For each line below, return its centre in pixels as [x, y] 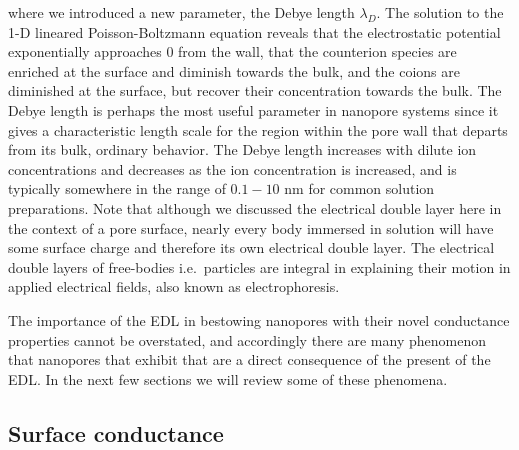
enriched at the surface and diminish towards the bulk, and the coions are [234, 70]
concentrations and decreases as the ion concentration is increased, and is [232, 168]
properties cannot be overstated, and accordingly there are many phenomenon [247, 339]
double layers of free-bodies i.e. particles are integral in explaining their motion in [259, 266]
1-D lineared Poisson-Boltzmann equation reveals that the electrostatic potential [254, 31]
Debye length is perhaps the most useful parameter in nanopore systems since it [253, 109]
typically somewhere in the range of [117, 188]
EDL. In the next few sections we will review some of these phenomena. [228, 378]
